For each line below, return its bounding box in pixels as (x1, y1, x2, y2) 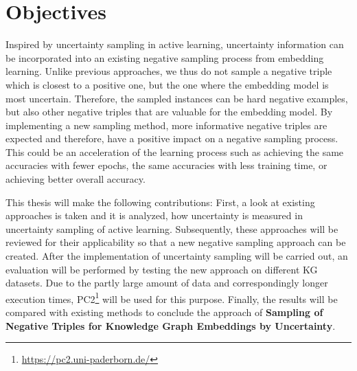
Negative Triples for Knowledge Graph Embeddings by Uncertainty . (5, 318, 336, 333)
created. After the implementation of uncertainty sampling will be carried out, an (5, 249, 348, 263)
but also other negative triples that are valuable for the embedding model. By (5, 104, 333, 119)
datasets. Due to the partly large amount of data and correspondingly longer (5, 276, 328, 290)
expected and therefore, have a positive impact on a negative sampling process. (5, 131, 338, 146)
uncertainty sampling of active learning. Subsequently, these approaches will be (5, 221, 338, 236)
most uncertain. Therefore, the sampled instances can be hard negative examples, (5, 91, 348, 105)
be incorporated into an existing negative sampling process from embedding (5, 50, 324, 65)
